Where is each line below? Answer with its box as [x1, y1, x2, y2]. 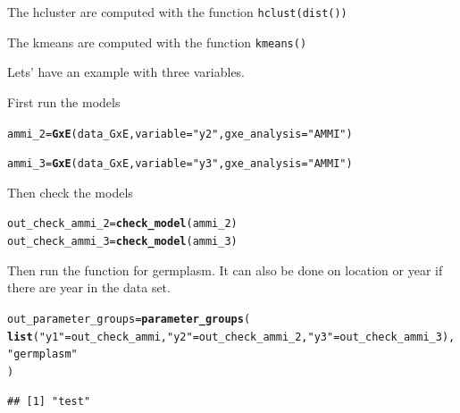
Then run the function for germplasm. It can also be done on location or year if [7, 260, 443, 279]
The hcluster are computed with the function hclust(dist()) [7, 3, 347, 21]
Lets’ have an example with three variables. [7, 63, 246, 81]
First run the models [7, 92, 121, 111]
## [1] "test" [7, 394, 91, 408]
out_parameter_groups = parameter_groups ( [7, 312, 251, 325]
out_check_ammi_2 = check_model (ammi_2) [7, 217, 238, 231]
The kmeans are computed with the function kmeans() [7, 32, 307, 51]
